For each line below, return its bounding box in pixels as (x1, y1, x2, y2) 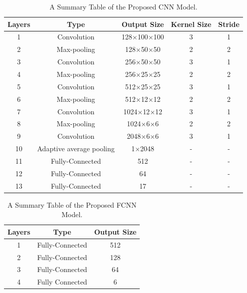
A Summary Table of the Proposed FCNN (7, 199, 137, 210)
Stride (218, 18, 240, 29)
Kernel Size (171, 18, 212, 29)
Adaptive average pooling (37, 143, 115, 154)
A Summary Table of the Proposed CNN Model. (49, 1, 198, 11)
